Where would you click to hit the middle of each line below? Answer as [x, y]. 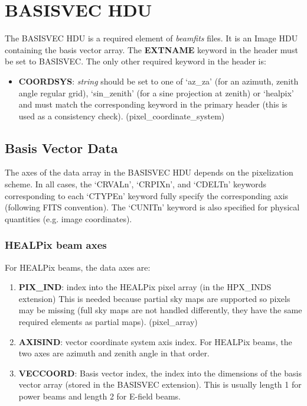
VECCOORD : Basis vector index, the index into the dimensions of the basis [160, 373]
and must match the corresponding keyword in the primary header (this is [153, 104]
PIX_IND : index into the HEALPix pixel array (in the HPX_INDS [145, 287]
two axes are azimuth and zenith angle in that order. [114, 353]
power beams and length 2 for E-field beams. [99, 396]
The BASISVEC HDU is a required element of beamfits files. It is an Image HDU [151, 38]
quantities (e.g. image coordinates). [68, 218]
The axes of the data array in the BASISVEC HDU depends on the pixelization [149, 172]
